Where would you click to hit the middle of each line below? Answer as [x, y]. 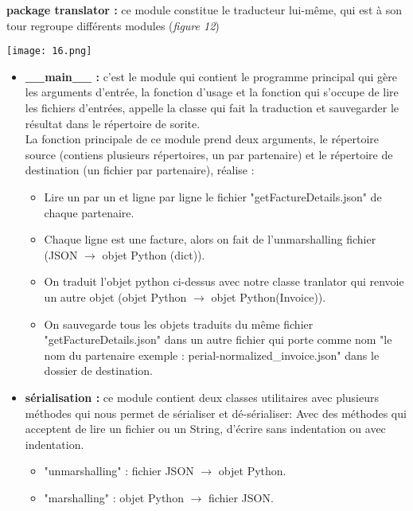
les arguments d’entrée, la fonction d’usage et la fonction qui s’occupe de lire [212, 92]
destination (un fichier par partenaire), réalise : [140, 170]
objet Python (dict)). [154, 254]
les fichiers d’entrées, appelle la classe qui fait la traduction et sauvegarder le [212, 108]
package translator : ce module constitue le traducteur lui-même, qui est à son [204, 10]
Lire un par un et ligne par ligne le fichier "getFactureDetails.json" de [213, 197]
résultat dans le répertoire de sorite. [113, 123]
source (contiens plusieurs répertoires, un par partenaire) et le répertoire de [209, 154]
